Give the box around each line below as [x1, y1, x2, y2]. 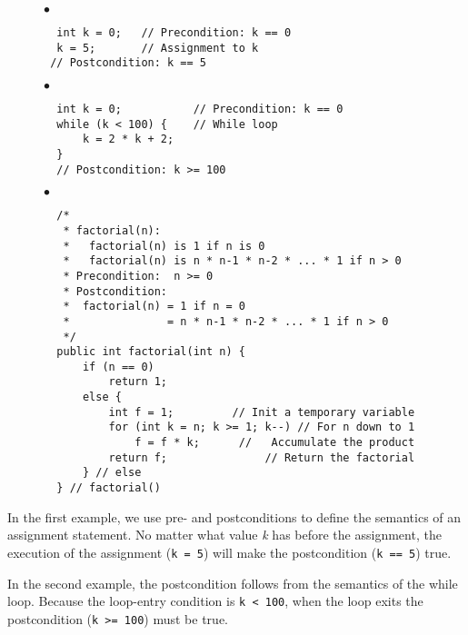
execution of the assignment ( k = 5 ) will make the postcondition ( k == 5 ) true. [7, 542, 452, 561]
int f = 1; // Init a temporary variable [108, 405, 415, 419]
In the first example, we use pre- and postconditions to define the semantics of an [7, 507, 462, 526]
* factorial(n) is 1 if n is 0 [63, 239, 265, 253]
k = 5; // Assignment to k [56, 41, 259, 55]
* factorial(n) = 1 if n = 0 [63, 300, 245, 313]
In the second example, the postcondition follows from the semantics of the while [7, 573, 458, 592]
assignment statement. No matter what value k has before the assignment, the [7, 525, 442, 544]
